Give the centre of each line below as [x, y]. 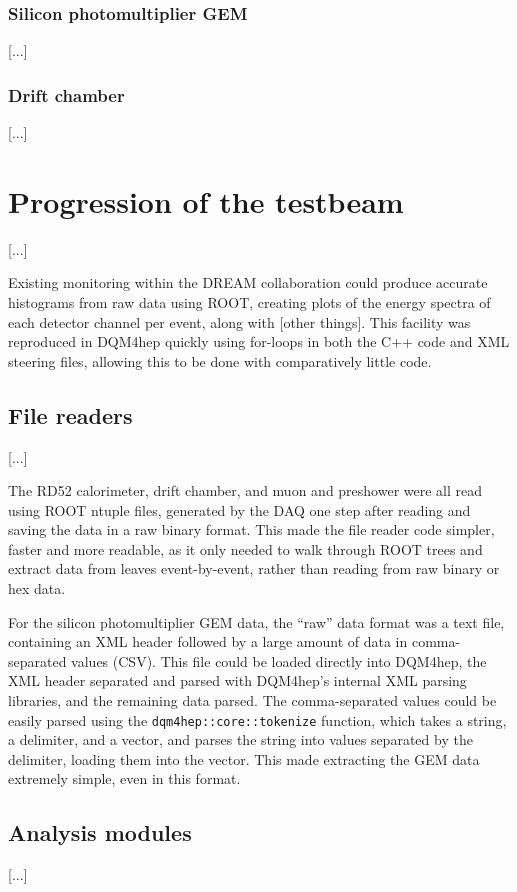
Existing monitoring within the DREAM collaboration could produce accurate [248, 282]
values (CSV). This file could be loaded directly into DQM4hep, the [279, 660]
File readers [70, 414]
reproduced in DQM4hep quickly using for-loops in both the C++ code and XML [259, 341]
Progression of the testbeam [206, 200]
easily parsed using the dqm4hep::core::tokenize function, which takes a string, [257, 719]
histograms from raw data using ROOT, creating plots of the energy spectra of [249, 301]
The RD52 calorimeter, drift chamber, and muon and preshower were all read [245, 490]
